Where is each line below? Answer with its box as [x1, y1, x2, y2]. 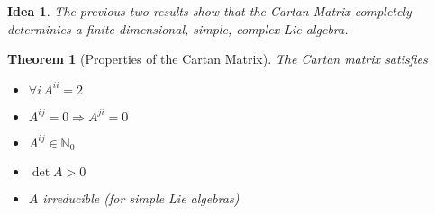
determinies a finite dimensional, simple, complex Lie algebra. [7, 19, 349, 38]
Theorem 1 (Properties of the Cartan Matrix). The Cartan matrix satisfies [7, 49, 428, 68]
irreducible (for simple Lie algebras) [42, 189, 240, 208]
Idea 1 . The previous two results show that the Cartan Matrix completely [7, 2, 412, 20]
